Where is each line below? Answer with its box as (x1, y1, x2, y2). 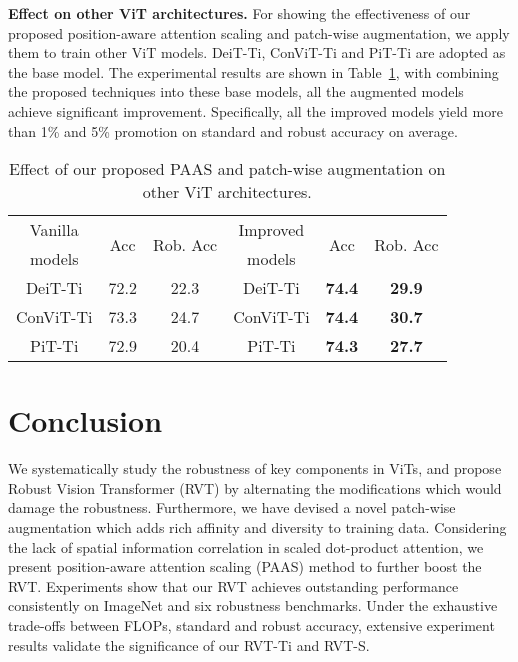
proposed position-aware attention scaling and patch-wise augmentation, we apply (8, 22, 510, 43)
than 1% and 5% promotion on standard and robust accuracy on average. (8, 120, 458, 141)
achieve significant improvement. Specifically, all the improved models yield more (8, 100, 503, 121)
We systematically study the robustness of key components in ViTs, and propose (8, 458, 502, 479)
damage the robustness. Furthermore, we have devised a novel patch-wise (8, 497, 456, 518)
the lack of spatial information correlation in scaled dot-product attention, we (8, 536, 484, 557)
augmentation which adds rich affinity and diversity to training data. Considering (8, 517, 507, 538)
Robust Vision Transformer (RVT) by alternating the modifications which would (8, 477, 502, 498)
